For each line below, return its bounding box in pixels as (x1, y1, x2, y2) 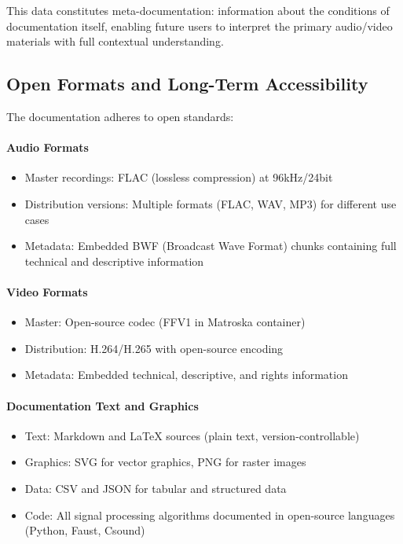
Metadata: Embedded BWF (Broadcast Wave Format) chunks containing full (24, 237, 397, 254)
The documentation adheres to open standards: (6, 108, 234, 124)
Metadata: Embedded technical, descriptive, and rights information (24, 366, 348, 383)
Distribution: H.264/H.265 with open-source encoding (24, 340, 284, 356)
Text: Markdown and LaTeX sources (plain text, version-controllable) (24, 427, 360, 443)
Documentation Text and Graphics (6, 397, 199, 414)
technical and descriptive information (24, 252, 204, 269)
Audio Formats (6, 139, 89, 156)
